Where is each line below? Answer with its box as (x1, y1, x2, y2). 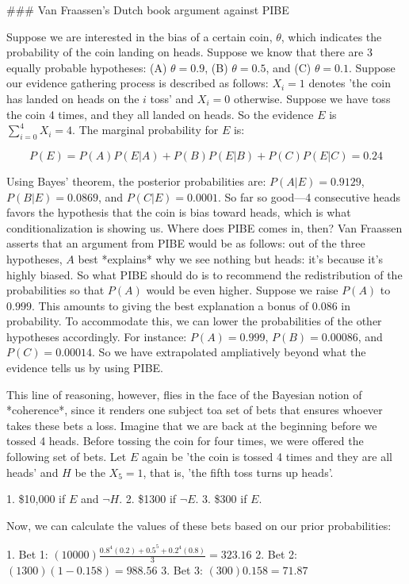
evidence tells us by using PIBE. (6, 359, 163, 376)
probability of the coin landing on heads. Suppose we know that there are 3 (6, 44, 373, 60)
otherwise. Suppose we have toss (233, 90, 391, 106)
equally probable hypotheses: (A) (6, 59, 167, 75)
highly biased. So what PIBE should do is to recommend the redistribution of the (6, 266, 403, 282)
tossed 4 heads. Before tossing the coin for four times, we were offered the (6, 432, 364, 449)
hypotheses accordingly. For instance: (6, 328, 187, 344)
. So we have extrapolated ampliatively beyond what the (92, 344, 366, 360)
